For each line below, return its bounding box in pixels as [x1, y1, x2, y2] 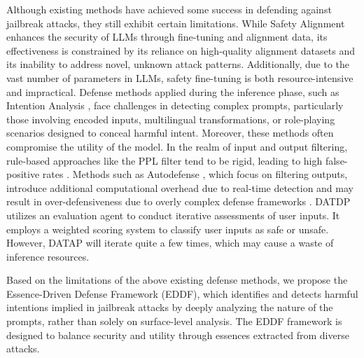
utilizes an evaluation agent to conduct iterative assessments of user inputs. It [6, 207, 340, 222]
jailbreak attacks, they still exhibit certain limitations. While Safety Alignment [6, 15, 345, 30]
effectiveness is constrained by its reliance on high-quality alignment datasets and [6, 43, 355, 57]
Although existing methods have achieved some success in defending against [6, 2, 332, 16]
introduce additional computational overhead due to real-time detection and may [6, 180, 353, 195]
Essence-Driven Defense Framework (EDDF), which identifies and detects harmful [6, 286, 358, 301]
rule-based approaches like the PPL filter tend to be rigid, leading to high [6, 153, 323, 167]
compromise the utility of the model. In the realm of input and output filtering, [6, 139, 348, 153]
